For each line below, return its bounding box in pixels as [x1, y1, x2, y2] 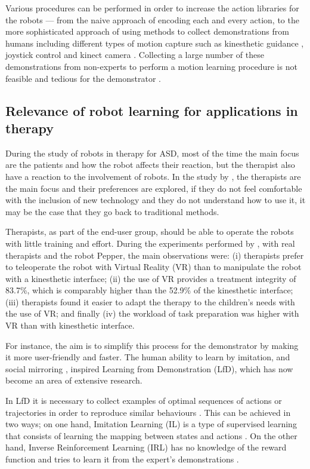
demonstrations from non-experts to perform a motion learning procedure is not [5, 60, 297, 72]
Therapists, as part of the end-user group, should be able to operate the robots [5, 225, 294, 238]
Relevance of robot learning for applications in [5, 101, 298, 119]
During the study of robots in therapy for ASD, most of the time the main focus [5, 146, 299, 159]
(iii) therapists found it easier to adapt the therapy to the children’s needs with [5, 295, 295, 308]
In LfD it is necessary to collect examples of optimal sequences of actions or [5, 394, 282, 407]
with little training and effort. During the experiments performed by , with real [5, 237, 295, 249]
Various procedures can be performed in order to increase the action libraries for [5, 2, 299, 14]
